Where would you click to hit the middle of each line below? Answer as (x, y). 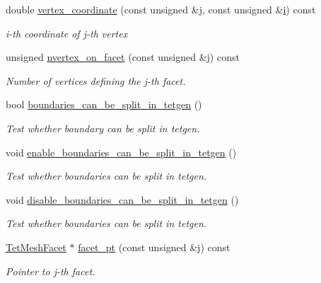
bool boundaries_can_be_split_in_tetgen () (104, 104)
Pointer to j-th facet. (51, 271)
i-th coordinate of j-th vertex (67, 33)
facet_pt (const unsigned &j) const (154, 247)
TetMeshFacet (36, 247)
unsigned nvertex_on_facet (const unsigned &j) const (123, 57)
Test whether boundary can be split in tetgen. (103, 128)
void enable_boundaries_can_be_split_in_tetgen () (121, 152)
